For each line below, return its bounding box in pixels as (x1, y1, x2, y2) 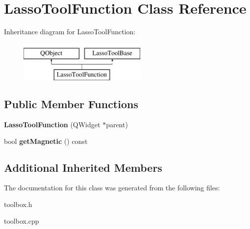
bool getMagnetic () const (4, 136, 88, 146)
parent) (106, 119, 128, 130)
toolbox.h (4, 199, 32, 209)
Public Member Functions (4, 96, 138, 112)
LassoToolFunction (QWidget (4, 119, 100, 130)
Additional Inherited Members (4, 160, 162, 175)
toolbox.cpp (4, 215, 39, 226)
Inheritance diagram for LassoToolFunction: (4, 26, 136, 37)
